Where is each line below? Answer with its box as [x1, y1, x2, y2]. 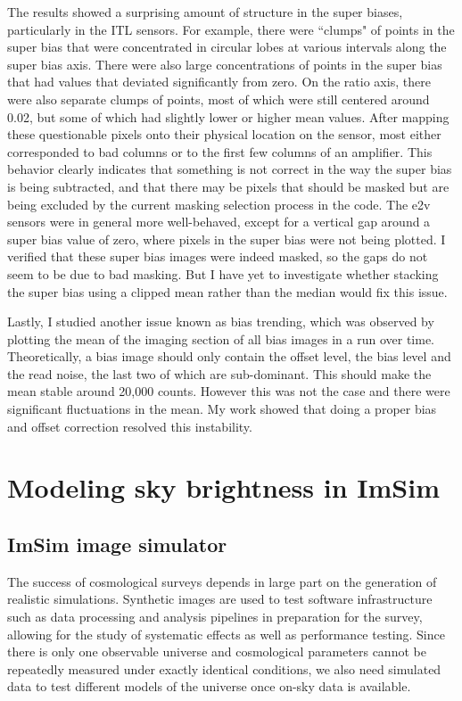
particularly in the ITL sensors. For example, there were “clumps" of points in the [7, 20, 455, 38]
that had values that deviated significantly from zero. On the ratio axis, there [7, 72, 431, 91]
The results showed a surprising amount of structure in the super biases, [7, 3, 403, 21]
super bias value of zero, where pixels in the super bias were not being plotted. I [7, 229, 446, 248]
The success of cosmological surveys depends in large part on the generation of [7, 572, 437, 590]
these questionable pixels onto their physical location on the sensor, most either [7, 125, 441, 144]
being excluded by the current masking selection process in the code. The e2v [7, 194, 431, 213]
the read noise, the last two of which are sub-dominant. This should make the [7, 364, 432, 383]
